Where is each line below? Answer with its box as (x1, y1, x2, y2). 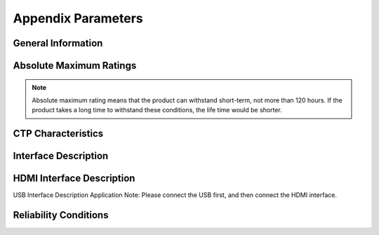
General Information (13, 37, 103, 49)
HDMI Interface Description (13, 173, 135, 184)
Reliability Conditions (13, 209, 109, 221)
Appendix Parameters (13, 11, 143, 26)
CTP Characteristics (13, 128, 104, 140)
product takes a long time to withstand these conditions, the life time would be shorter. (32, 106, 282, 114)
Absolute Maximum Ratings (13, 60, 137, 72)
